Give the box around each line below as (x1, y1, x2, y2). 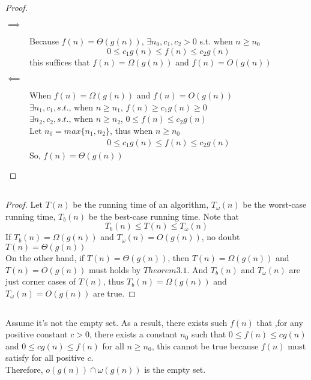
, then (168, 251, 190, 264)
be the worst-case (243, 198, 307, 211)
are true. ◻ (92, 286, 136, 299)
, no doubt (201, 231, 240, 243)
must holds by (89, 263, 141, 276)
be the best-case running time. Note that (88, 210, 239, 222)
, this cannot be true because (151, 339, 259, 352)
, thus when (109, 124, 153, 136)
